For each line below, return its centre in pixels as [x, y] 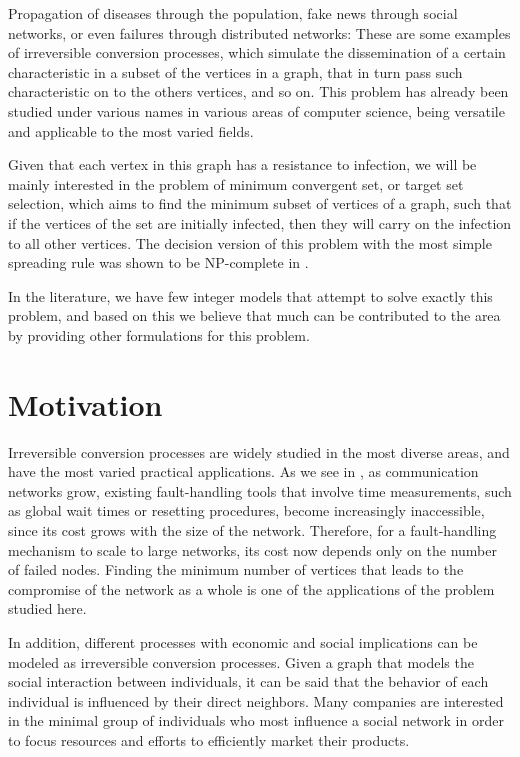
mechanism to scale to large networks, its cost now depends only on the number [252, 549]
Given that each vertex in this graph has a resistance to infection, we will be [242, 164]
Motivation [85, 403]
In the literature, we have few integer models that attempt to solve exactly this [250, 295]
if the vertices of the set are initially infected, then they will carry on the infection [260, 222]
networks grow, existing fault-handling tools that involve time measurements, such [260, 490]
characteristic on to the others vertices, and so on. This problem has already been [258, 91]
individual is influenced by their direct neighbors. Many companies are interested [256, 700]
